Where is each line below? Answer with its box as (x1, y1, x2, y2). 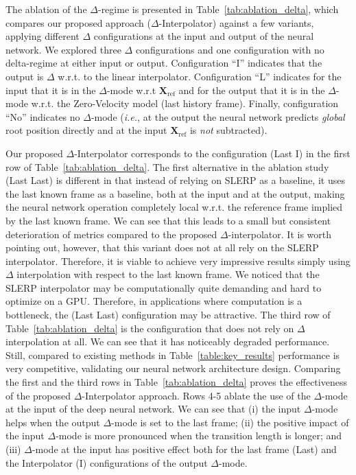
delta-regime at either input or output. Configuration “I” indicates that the (5, 56, 322, 70)
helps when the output (5, 415, 100, 429)
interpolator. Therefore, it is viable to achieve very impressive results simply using (5, 253, 351, 268)
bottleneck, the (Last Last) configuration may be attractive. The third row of (5, 308, 331, 322)
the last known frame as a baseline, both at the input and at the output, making (5, 186, 345, 200)
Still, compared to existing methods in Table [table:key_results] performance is (5, 347, 340, 362)
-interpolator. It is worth (228, 227, 332, 241)
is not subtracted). (189, 123, 268, 137)
